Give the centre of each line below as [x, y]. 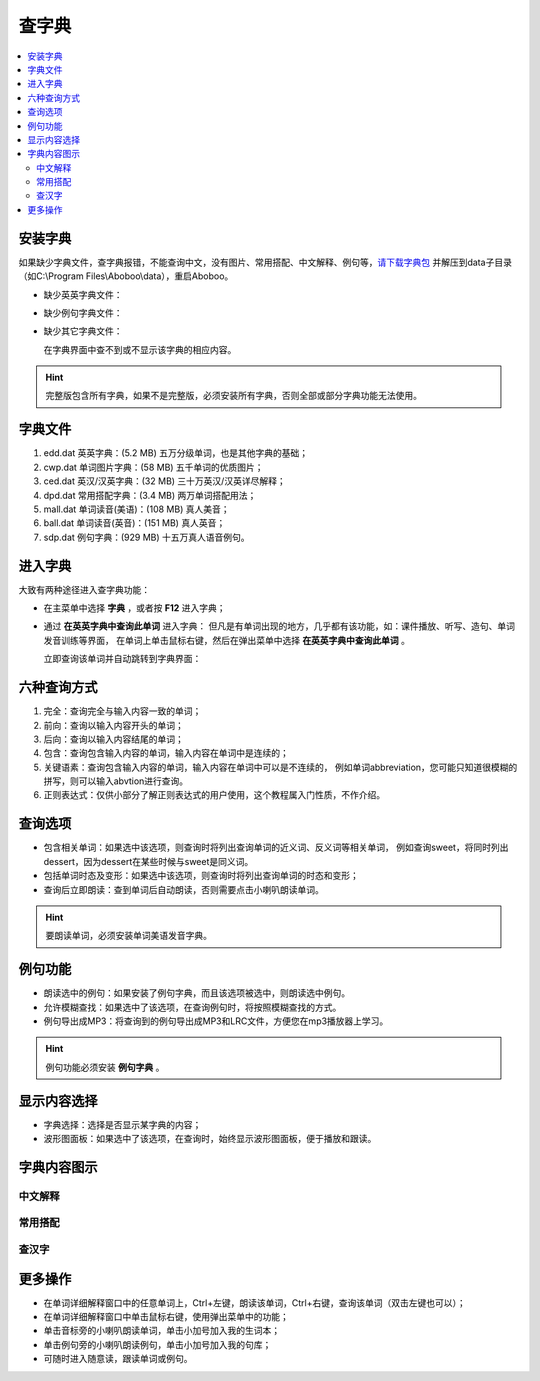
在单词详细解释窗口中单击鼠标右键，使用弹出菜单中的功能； [166, 1317]
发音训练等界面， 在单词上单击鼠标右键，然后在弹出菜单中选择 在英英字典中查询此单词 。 [226, 640]
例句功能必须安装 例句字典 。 [105, 1067]
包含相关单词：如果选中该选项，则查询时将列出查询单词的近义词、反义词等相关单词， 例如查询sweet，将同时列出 [276, 847]
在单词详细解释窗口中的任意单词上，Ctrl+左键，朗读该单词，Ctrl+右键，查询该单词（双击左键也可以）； [254, 1302]
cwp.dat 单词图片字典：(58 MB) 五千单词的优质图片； [153, 467]
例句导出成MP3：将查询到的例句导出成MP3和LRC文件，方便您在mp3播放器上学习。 [216, 1021]
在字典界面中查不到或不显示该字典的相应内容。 [140, 349]
